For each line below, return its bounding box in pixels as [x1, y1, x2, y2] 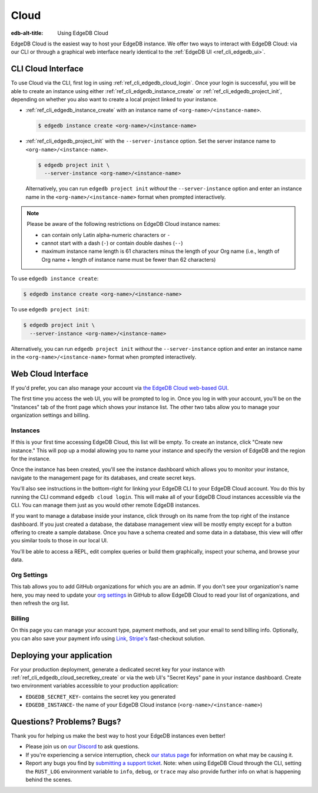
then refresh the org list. [11, 600, 70, 607]
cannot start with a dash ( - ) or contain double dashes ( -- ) [41, 239, 183, 247]
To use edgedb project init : [11, 306, 90, 313]
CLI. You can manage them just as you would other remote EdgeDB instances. [11, 501, 200, 508]
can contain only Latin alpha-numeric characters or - [41, 231, 171, 238]
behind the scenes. [25, 776, 72, 784]
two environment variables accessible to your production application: [11, 682, 179, 689]
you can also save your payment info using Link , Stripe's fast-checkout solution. [11, 634, 206, 642]
